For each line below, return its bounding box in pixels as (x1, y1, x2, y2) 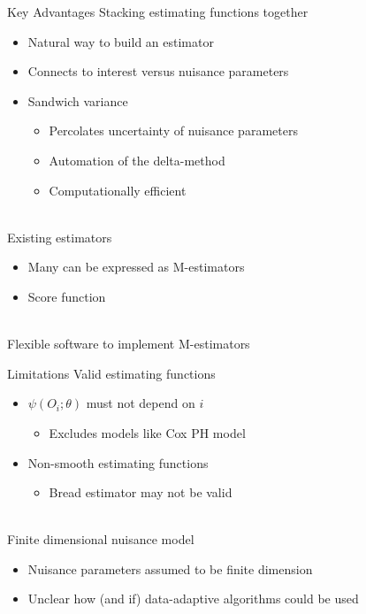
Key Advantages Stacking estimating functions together (7, 3, 309, 20)
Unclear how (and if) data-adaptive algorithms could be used (27, 589, 359, 608)
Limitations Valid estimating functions (7, 364, 216, 382)
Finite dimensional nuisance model (7, 530, 194, 549)
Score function (27, 287, 106, 305)
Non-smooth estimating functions (27, 453, 209, 472)
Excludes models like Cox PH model (49, 423, 246, 441)
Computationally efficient (49, 180, 187, 199)
